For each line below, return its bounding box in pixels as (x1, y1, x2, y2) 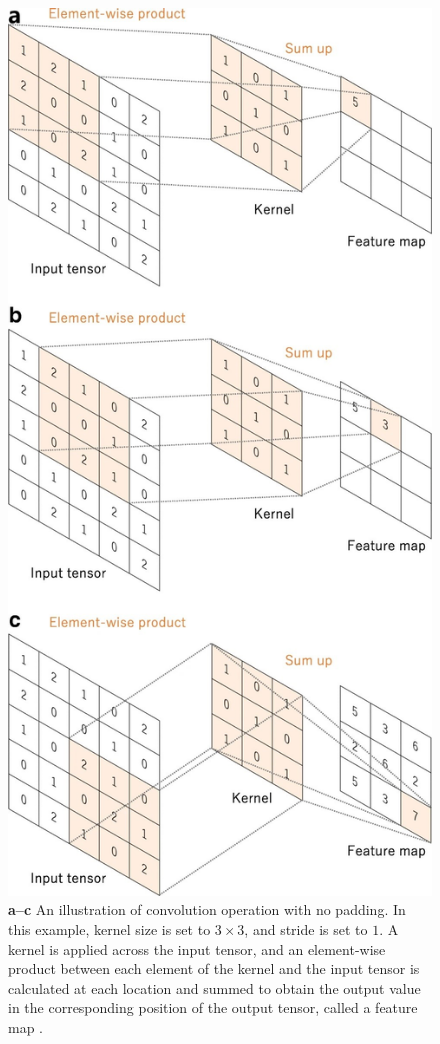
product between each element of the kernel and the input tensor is (8, 958, 420, 979)
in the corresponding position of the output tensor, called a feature (8, 997, 418, 1018)
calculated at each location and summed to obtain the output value (8, 977, 421, 998)
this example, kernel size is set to (8, 919, 211, 940)
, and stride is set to (244, 919, 368, 940)
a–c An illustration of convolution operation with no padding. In (8, 899, 406, 920)
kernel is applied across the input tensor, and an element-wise (8, 938, 386, 959)
